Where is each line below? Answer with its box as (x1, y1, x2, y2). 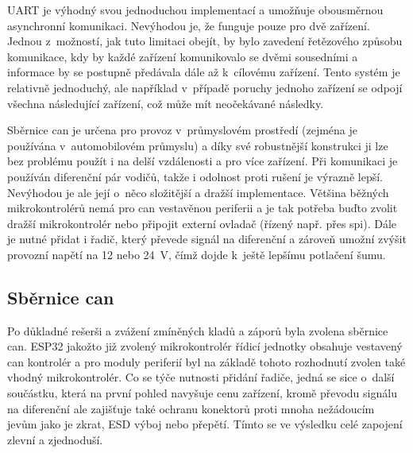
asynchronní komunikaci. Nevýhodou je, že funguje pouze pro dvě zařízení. (7, 17, 370, 33)
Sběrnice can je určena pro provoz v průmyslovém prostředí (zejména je (7, 122, 358, 138)
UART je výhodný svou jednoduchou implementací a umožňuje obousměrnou (7, 2, 384, 17)
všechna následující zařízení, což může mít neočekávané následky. (7, 95, 324, 111)
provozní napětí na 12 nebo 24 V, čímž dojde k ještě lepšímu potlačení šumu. (7, 246, 386, 262)
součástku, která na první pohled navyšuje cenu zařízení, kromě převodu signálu (7, 385, 397, 401)
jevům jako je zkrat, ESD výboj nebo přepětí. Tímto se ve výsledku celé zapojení (7, 416, 403, 432)
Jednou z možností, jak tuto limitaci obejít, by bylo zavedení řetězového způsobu (7, 33, 403, 49)
